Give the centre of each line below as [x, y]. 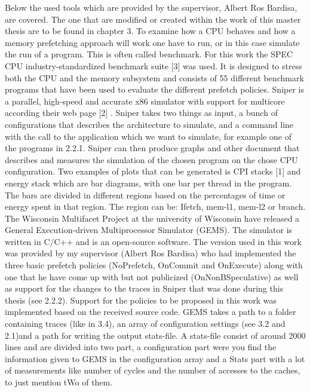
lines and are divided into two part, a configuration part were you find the [141, 347]
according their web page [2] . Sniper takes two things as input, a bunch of [141, 113]
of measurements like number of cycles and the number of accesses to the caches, [153, 370]
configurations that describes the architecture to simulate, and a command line [149, 124]
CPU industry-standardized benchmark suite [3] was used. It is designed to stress [154, 65]
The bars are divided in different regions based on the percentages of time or [145, 195]
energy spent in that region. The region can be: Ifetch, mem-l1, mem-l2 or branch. [155, 206]
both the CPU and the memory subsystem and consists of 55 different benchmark [154, 77]
